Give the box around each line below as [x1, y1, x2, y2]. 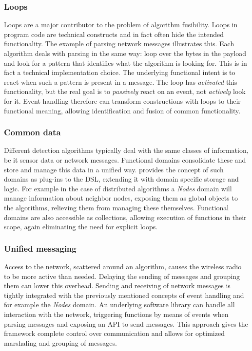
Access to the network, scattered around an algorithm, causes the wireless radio [4, 261, 242, 271]
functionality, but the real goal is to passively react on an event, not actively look [4, 86, 246, 96]
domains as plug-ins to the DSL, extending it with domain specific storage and [4, 174, 239, 184]
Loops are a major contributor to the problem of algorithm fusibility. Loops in [4, 19, 238, 30]
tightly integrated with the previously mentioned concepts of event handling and [4, 290, 244, 300]
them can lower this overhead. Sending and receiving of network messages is [4, 280, 231, 291]
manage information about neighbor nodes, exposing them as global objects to [4, 193, 238, 203]
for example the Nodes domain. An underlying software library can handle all [4, 299, 235, 310]
